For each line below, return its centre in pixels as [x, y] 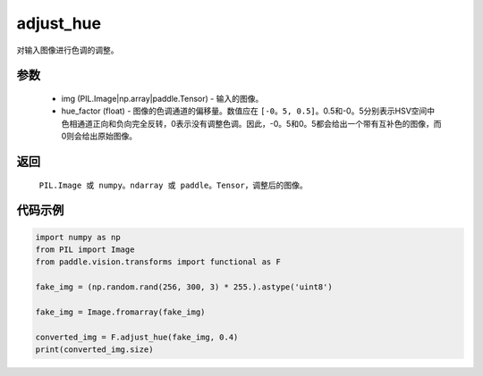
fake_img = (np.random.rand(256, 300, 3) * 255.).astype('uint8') [184, 287]
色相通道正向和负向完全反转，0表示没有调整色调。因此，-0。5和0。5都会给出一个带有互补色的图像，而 [251, 123]
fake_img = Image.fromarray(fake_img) [120, 312]
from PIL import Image [85, 249]
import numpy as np [78, 237]
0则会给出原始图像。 [99, 136]
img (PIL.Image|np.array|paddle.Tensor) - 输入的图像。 [162, 98]
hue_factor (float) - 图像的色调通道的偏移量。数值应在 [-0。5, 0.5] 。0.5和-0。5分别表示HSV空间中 [248, 111]
